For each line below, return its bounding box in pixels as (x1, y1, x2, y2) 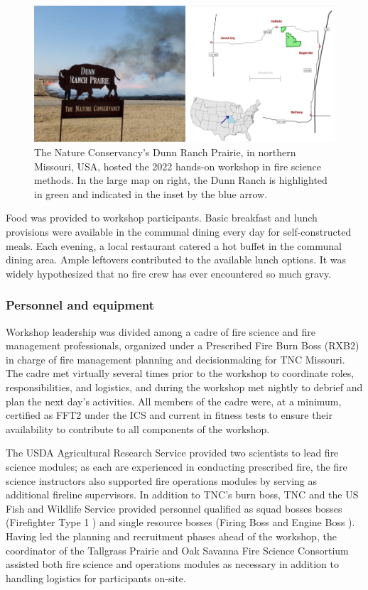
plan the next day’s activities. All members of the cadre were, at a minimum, (6, 393, 342, 408)
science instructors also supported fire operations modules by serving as (6, 473, 318, 488)
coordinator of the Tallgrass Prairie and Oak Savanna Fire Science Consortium (6, 542, 349, 557)
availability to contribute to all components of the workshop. (6, 421, 270, 436)
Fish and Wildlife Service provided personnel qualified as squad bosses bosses (6, 501, 342, 515)
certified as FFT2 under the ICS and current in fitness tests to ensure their (6, 408, 332, 422)
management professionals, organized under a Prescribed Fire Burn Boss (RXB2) (6, 338, 359, 353)
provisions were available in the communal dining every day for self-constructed (6, 224, 352, 239)
